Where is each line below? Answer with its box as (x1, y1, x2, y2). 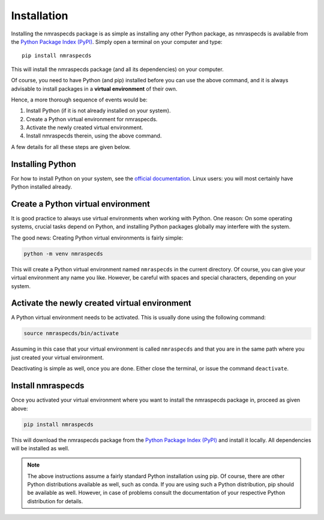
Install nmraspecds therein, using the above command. (26, 132, 162, 139)
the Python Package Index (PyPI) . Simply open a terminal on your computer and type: (11, 38, 223, 45)
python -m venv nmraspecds (23, 250, 103, 257)
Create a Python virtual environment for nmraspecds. (26, 115, 158, 122)
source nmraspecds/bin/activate (23, 330, 119, 337)
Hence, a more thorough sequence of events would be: (11, 96, 148, 103)
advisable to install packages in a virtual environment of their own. (11, 85, 178, 92)
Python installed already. (11, 183, 72, 190)
